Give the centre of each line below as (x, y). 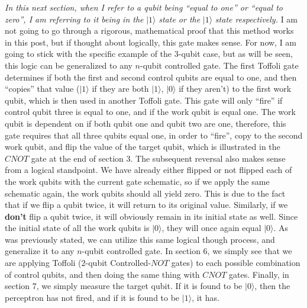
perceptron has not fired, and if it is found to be (92, 297)
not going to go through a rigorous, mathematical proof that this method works (149, 31)
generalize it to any (40, 251)
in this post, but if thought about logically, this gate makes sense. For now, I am (151, 42)
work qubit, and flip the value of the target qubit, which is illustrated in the (143, 147)
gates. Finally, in (259, 274)
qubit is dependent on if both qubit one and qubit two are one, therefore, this (146, 123)
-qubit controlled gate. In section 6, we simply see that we (187, 251)
